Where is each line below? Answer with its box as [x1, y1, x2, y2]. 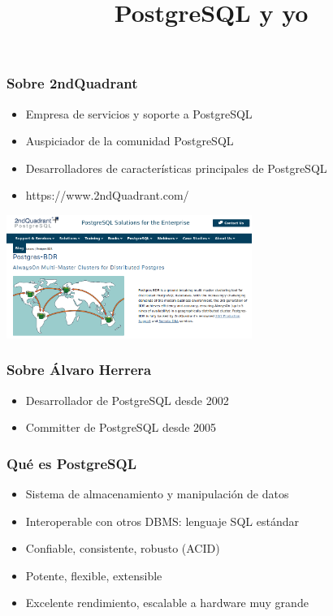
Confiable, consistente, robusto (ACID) [25, 540, 220, 557]
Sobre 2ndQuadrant [6, 73, 138, 93]
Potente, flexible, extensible [25, 566, 162, 584]
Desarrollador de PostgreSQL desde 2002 [25, 391, 229, 408]
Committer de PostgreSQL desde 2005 [25, 419, 217, 436]
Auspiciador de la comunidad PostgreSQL [25, 132, 234, 149]
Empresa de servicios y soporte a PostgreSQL [25, 105, 253, 122]
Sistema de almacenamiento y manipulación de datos [25, 485, 289, 502]
